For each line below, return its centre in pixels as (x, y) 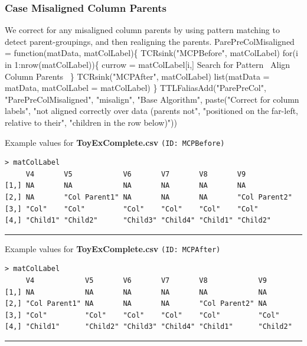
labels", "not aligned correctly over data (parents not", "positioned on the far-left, (152, 111)
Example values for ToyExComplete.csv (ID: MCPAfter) (113, 248)
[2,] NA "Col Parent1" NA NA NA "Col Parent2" (148, 197)
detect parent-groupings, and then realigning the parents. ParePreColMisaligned (150, 41)
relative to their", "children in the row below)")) (91, 122)
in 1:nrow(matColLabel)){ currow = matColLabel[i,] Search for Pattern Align (148, 64)
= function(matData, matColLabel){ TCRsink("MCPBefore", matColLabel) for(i (151, 53)
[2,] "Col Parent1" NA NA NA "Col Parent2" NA (136, 304)
